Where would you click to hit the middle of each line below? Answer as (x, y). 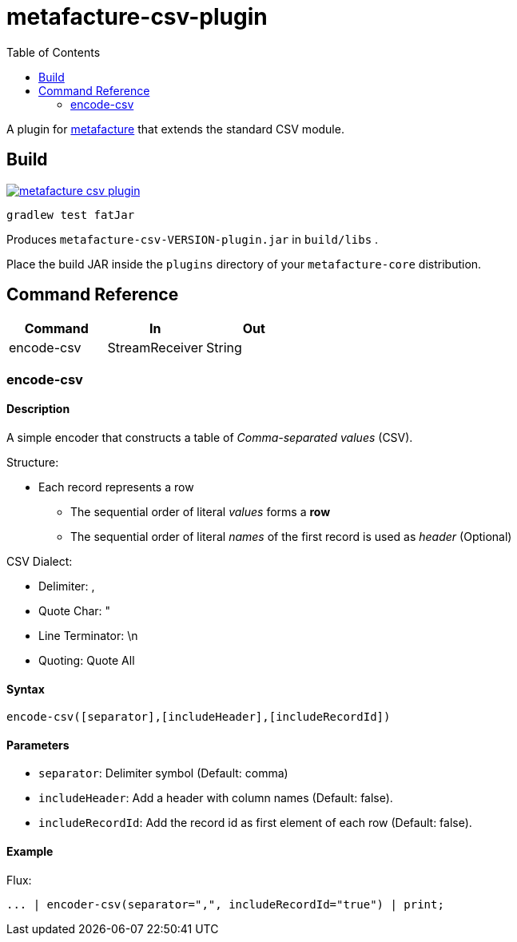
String (224, 348)
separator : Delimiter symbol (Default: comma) (163, 773)
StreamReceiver (155, 348)
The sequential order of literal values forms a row (201, 512)
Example (30, 852)
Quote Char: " (75, 611)
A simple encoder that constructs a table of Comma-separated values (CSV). (210, 438)
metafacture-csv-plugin (137, 17)
